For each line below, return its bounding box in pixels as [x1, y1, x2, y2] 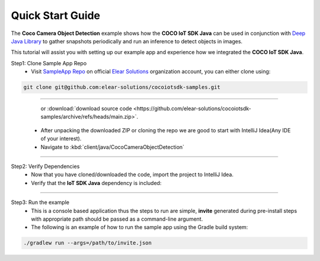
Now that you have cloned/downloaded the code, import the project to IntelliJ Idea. [31, 171, 234, 178]
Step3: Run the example [11, 199, 69, 206]
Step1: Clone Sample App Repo [11, 59, 87, 66]
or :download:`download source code [40, 105, 133, 112]
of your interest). [40, 135, 82, 142]
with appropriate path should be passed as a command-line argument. [31, 215, 203, 222]
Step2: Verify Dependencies [11, 163, 80, 170]
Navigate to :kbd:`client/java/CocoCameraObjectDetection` [40, 143, 185, 151]
